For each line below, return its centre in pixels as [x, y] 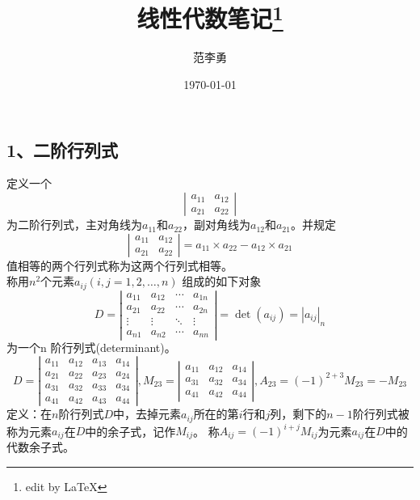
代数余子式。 [40, 447]
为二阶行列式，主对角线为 [74, 225]
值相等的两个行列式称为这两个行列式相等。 [120, 265]
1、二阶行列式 [63, 149]
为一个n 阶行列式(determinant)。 [91, 347]
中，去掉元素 [147, 414]
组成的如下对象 [222, 281]
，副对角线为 [216, 225]
